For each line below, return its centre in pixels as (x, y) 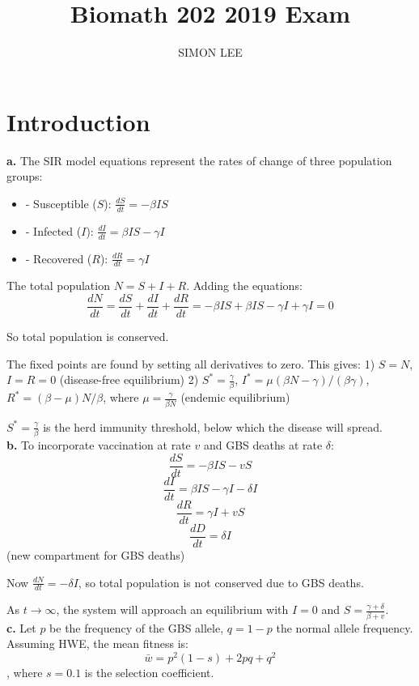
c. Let (21, 627)
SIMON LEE (210, 52)
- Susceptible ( (61, 203)
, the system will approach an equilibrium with (172, 609)
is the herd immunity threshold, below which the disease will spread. (213, 426)
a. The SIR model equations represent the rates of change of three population (199, 160)
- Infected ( (53, 230)
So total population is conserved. (88, 336)
